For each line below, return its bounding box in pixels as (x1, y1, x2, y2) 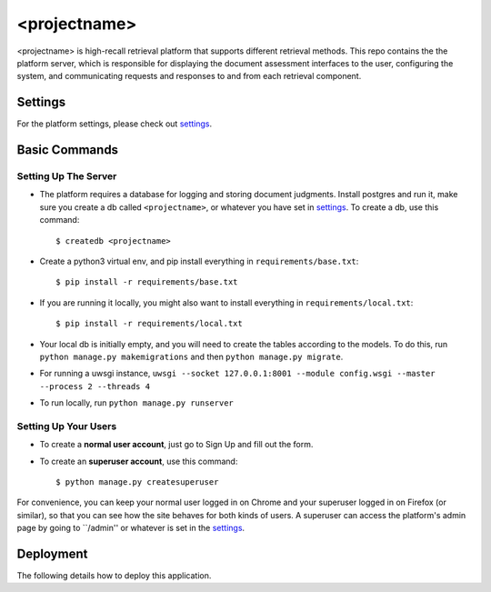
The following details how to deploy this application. (16, 570, 212, 581)
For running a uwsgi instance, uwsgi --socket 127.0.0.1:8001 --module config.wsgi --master (39, 368, 436, 379)
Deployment (16, 546, 88, 561)
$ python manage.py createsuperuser (55, 477, 219, 487)
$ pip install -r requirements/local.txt (55, 318, 243, 329)
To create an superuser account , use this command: (39, 456, 238, 467)
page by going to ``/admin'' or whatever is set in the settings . (16, 523, 245, 534)
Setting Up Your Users (16, 419, 117, 432)
